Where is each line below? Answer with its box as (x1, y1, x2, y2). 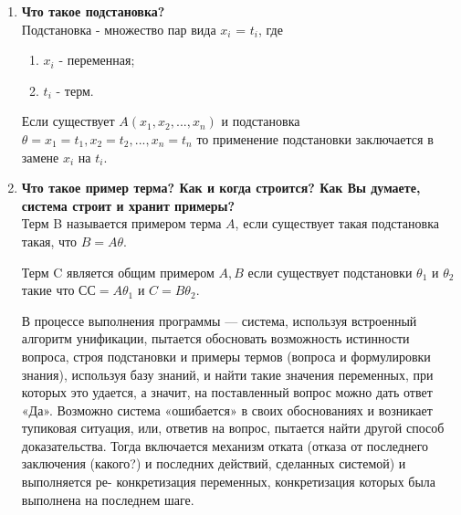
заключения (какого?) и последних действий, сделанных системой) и (21, 454, 406, 473)
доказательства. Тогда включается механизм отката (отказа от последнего (21, 436, 429, 455)
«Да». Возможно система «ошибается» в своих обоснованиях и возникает (21, 400, 433, 419)
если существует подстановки (247, 262, 413, 281)
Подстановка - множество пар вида (21, 19, 216, 38)
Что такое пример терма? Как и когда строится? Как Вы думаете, (21, 178, 421, 197)
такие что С (21, 280, 88, 300)
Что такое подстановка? (21, 2, 165, 20)
